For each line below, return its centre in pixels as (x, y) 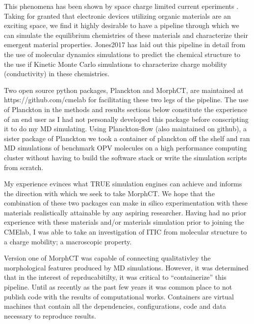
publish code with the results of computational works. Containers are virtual (119, 296)
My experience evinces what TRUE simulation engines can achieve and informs (123, 184)
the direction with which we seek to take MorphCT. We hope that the (109, 193)
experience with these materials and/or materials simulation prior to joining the (124, 222)
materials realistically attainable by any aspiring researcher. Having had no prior (125, 212)
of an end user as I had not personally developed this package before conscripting (126, 119)
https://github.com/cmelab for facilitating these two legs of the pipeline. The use (126, 100)
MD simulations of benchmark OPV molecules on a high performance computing (126, 148)
